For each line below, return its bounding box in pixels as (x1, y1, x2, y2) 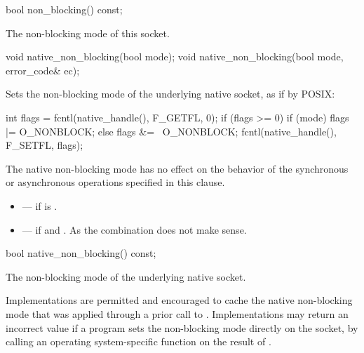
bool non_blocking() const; (6, 2, 123, 16)
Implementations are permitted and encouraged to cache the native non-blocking (6, 293, 353, 307)
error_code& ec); (6, 62, 80, 77)
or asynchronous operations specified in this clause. (6, 175, 225, 189)
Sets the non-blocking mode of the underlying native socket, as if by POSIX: (6, 86, 335, 101)
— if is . (22, 198, 58, 213)
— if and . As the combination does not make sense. (22, 222, 247, 237)
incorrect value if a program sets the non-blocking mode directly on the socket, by (6, 320, 358, 335)
